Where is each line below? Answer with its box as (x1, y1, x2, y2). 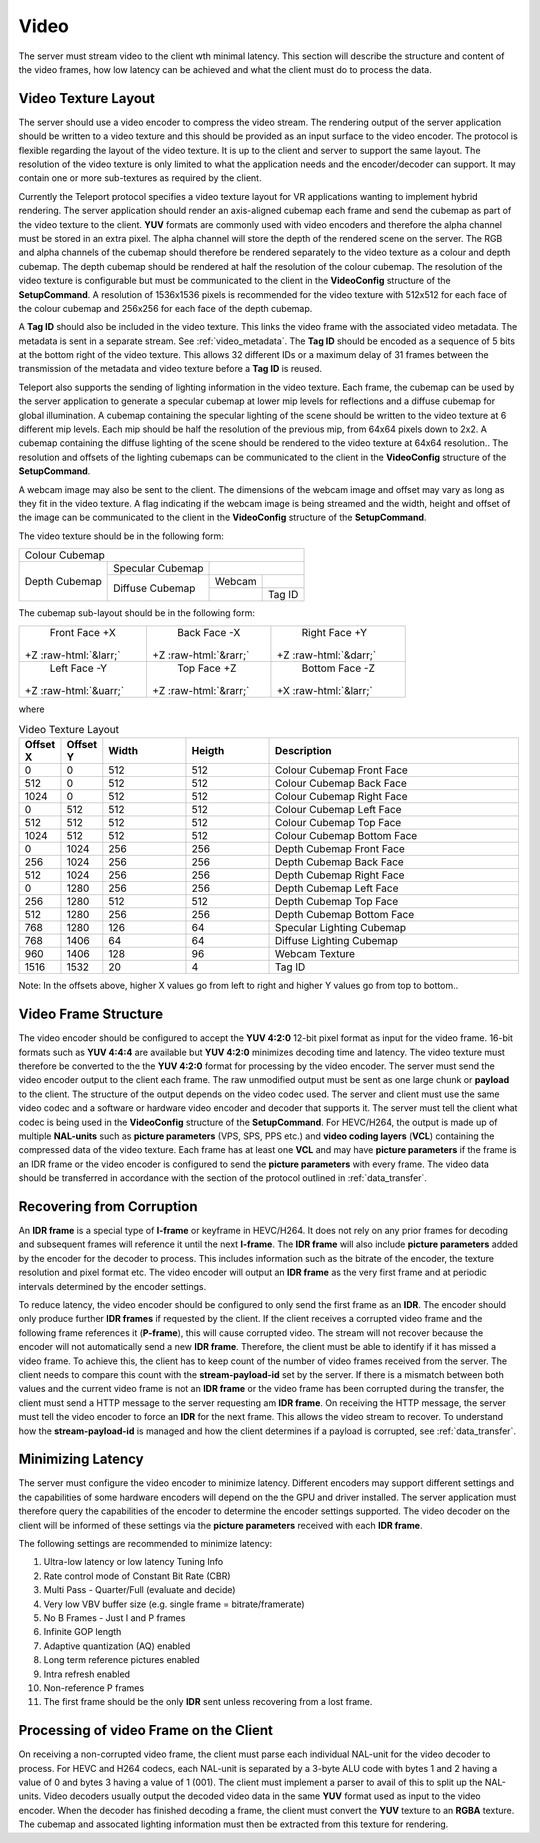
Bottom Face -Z (301, 661, 375, 675)
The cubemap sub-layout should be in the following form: (18, 607, 255, 619)
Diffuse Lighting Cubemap (275, 934, 399, 948)
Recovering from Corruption (18, 1198, 199, 1215)
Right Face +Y (301, 625, 368, 639)
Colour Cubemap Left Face (275, 803, 402, 817)
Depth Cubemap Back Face (275, 855, 404, 869)
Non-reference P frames (43, 1681, 145, 1694)
